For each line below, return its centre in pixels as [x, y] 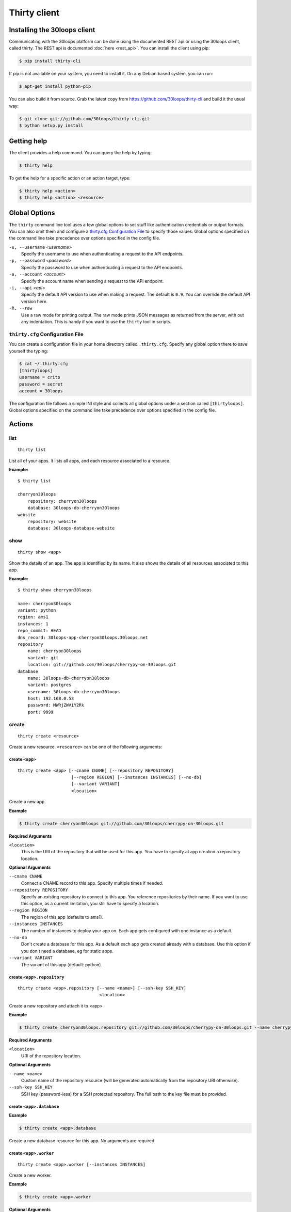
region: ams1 [33, 617]
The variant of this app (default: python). [62, 964]
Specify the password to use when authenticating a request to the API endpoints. [102, 267]
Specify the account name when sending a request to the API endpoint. [92, 281]
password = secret [41, 384]
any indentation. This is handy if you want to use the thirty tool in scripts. [96, 321]
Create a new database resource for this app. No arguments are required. [82, 1141]
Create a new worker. [30, 1175]
